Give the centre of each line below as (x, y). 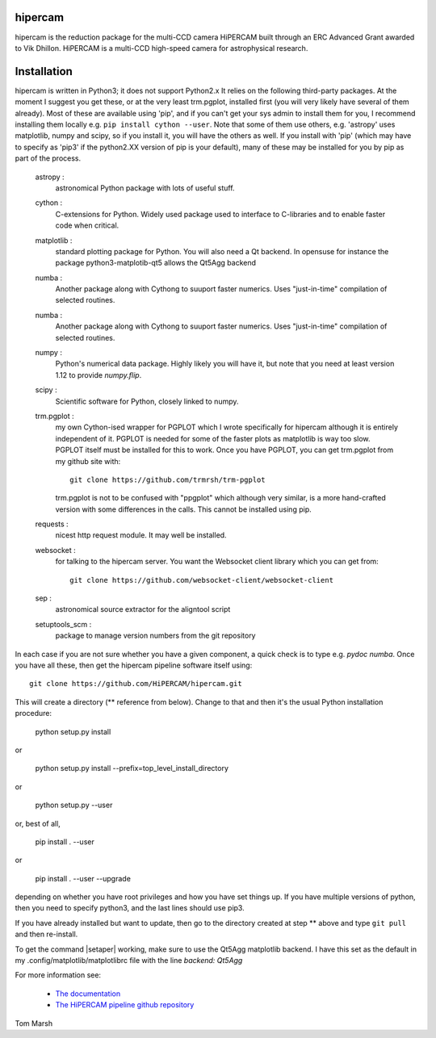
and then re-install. (46, 934)
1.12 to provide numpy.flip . (99, 375)
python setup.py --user (74, 805)
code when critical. (87, 225)
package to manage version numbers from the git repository (155, 636)
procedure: (34, 714)
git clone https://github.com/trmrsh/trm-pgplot (168, 479)
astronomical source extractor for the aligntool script (143, 609)
